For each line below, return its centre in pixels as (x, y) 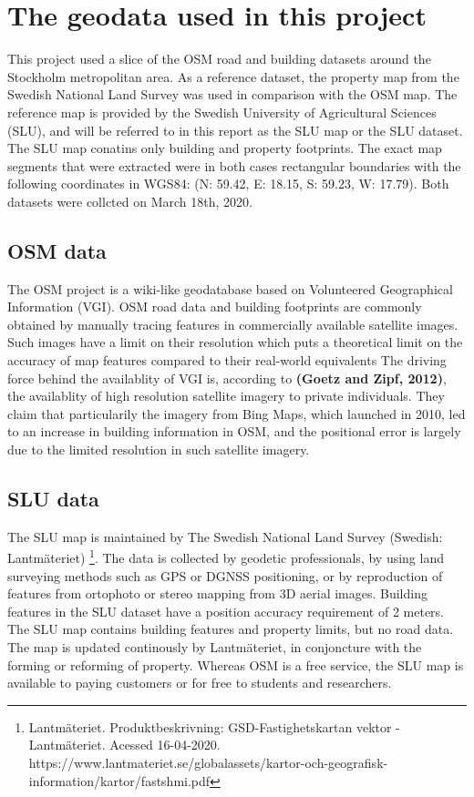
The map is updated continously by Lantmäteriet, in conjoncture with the (215, 647)
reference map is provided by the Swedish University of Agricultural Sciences (222, 112)
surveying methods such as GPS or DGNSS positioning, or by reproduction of (225, 575)
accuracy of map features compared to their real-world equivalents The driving (227, 360)
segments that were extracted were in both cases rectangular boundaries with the (234, 165)
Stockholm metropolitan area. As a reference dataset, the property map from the (233, 76)
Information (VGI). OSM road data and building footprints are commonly (215, 307)
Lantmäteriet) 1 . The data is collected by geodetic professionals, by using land (226, 557)
